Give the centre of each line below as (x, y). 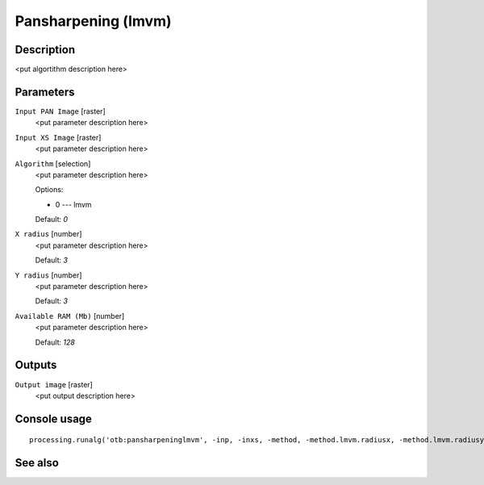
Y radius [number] (48, 275)
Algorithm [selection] (53, 163)
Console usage (54, 418)
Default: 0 (52, 220)
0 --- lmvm (73, 204)
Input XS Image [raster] (58, 137)
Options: (49, 190)
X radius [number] (48, 234)
